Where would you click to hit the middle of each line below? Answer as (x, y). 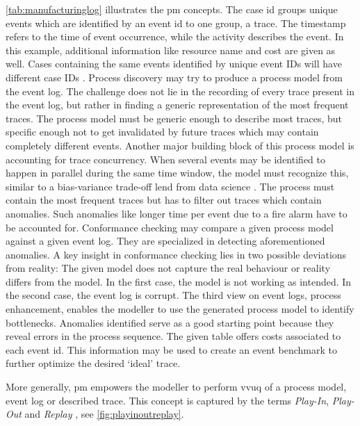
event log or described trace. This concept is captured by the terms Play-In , (167, 400)
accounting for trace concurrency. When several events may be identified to (165, 159)
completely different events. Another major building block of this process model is (180, 145)
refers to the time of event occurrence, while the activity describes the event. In (175, 36)
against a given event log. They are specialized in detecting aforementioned (165, 241)
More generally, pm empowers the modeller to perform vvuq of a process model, (176, 387)
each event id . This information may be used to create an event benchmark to (172, 349)
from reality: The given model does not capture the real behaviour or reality (168, 268)
